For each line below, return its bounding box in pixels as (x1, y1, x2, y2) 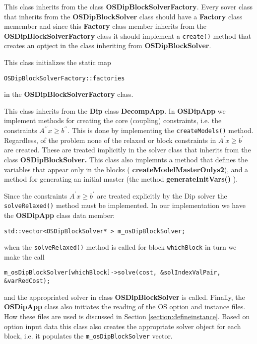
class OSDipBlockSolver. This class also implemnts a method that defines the (4, 154, 248, 164)
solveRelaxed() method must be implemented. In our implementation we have (4, 200, 246, 210)
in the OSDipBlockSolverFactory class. (4, 89, 133, 99)
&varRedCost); (4, 277, 51, 285)
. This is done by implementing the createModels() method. (67, 125, 254, 136)
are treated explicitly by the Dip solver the (97, 190, 227, 201)
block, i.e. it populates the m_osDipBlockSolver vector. (4, 331, 173, 341)
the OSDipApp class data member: (4, 209, 115, 220)
